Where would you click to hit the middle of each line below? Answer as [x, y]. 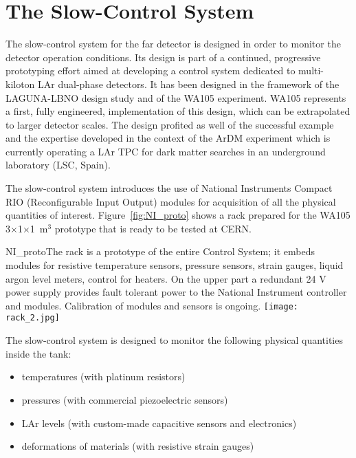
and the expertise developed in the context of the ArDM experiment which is [168, 138]
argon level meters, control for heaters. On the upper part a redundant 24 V [166, 278]
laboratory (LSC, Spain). [58, 165]
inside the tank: [38, 353]
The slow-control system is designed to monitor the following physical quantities [174, 340]
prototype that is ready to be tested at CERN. [153, 228]
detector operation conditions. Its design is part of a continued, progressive [163, 57]
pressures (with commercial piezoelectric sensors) [125, 399]
